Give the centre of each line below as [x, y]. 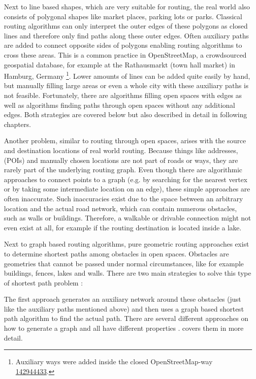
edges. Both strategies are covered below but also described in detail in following [126, 114]
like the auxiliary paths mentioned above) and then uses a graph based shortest [124, 308]
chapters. [17, 124]
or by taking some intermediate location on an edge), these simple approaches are [127, 189]
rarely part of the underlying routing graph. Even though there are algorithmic [123, 170]
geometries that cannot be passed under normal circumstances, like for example [124, 263]
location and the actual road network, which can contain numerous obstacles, [120, 208]
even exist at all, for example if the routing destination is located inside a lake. [123, 227]
